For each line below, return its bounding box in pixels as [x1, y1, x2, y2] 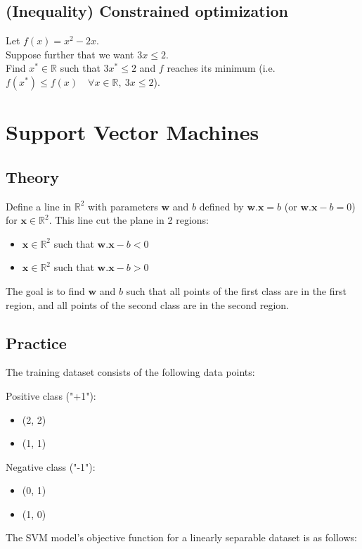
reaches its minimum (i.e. [167, 61, 276, 75]
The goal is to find [6, 283, 85, 298]
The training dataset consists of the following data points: [6, 365, 255, 379]
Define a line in [6, 198, 72, 213]
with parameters [88, 198, 158, 213]
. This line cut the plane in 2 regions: [49, 213, 209, 227]
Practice [6, 332, 67, 353]
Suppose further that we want [6, 46, 134, 61]
